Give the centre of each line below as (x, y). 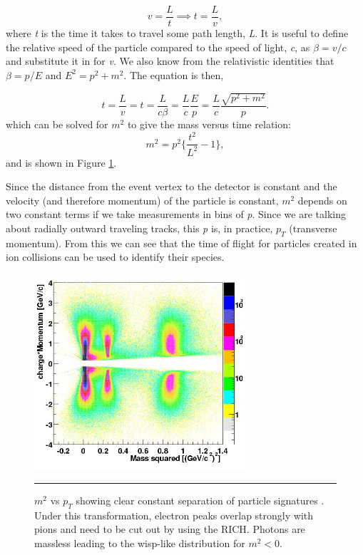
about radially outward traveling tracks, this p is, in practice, (139, 228)
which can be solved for (57, 124)
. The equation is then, (174, 74)
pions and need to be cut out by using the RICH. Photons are (170, 529)
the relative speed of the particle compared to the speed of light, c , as (158, 47)
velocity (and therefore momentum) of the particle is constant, (142, 200)
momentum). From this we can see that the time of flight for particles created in (181, 243)
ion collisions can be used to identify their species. (115, 257)
